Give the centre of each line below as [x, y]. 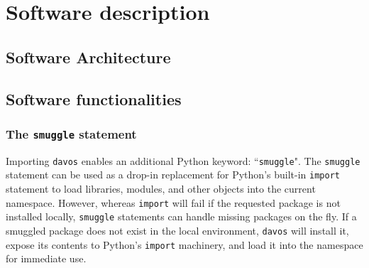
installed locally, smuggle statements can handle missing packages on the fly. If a [181, 216]
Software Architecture [88, 57]
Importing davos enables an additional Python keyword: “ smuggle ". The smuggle [183, 160]
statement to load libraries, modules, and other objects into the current [161, 189]
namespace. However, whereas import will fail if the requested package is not [173, 202]
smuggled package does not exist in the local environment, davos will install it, [177, 230]
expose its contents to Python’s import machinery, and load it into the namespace [184, 244]
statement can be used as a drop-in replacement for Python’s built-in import [173, 175]
